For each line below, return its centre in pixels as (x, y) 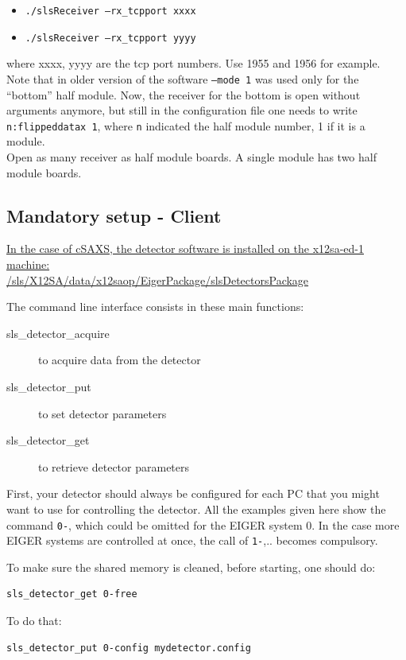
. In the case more (356, 524)
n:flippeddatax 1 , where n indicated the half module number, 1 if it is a (186, 125)
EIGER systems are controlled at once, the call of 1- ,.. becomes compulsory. (192, 540)
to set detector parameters (102, 413)
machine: (28, 264)
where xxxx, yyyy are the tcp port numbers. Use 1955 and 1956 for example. (193, 63)
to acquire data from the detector (120, 360)
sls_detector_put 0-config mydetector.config (129, 648)
